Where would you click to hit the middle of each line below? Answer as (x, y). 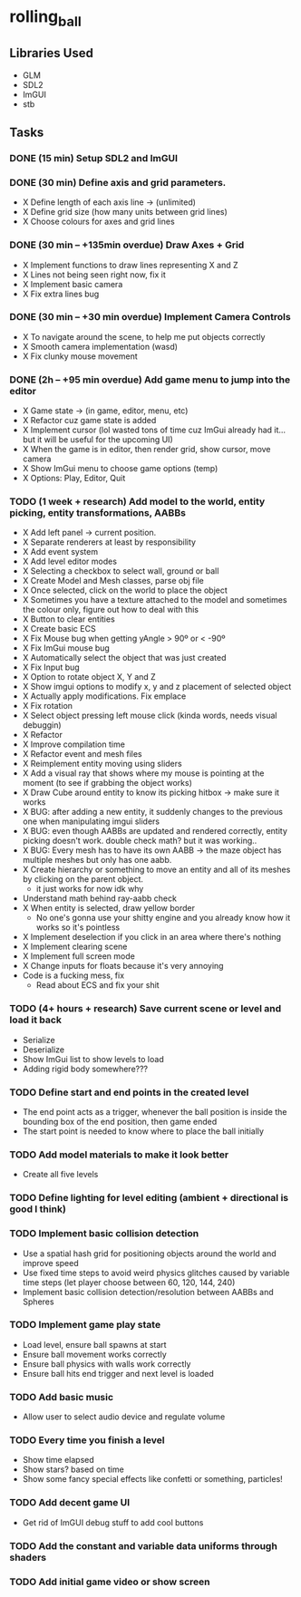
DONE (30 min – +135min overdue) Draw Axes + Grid (127, 245)
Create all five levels (60, 1175)
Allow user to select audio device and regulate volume (124, 1417)
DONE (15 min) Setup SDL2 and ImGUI (94, 158)
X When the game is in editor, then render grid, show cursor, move (146, 450)
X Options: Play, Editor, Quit (74, 479)
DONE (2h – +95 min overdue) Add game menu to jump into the (150, 380)
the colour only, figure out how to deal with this (111, 610)
